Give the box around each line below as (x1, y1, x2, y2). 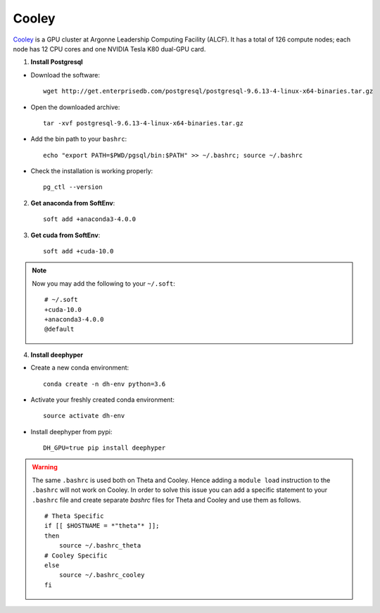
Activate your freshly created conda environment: (30, 395, 175, 404)
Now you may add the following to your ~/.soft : (32, 279, 175, 288)
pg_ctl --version (43, 183, 103, 191)
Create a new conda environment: (30, 363, 129, 372)
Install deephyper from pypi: (30, 427, 113, 436)
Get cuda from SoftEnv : (30, 231, 101, 239)
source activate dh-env (43, 412, 125, 420)
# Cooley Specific (44, 551, 108, 560)
